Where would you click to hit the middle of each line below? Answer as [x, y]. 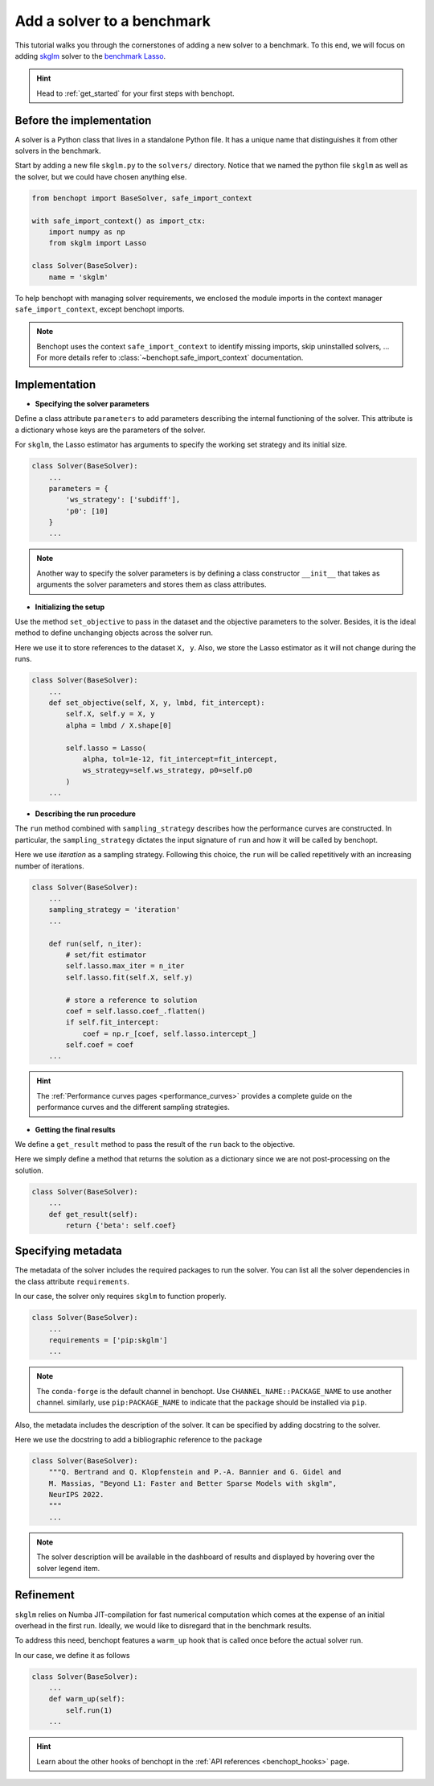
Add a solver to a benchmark [113, 21]
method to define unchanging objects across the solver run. [114, 633]
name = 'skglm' [78, 277]
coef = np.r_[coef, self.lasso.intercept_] [170, 1033]
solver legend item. [68, 1568]
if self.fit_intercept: [113, 1023]
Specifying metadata [68, 1251]
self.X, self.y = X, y [111, 714]
